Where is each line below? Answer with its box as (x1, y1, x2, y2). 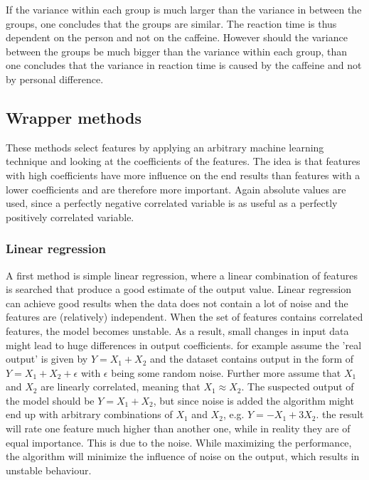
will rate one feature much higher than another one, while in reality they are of (6, 421, 351, 436)
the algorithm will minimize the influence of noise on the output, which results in (6, 449, 360, 464)
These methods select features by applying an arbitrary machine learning (6, 139, 324, 154)
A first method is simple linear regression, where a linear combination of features (6, 267, 358, 282)
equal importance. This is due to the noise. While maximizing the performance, (6, 434, 352, 449)
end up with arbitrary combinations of (6, 407, 173, 422)
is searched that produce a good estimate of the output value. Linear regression (6, 282, 352, 297)
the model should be (6, 393, 95, 407)
